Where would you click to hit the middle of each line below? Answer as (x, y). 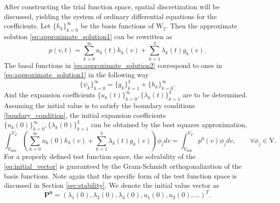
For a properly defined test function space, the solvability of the (100, 156)
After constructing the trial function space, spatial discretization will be (112, 6)
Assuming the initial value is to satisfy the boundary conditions (100, 105)
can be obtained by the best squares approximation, (169, 124)
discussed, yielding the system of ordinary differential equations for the (110, 16)
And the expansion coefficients (50, 95)
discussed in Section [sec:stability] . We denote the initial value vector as (112, 185)
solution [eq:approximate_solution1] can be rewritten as (88, 36)
